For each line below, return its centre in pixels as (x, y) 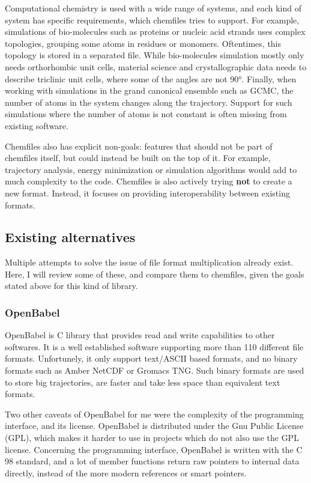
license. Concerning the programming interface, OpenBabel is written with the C (154, 449)
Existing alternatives (70, 237)
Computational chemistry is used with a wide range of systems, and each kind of (153, 8)
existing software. (37, 125)
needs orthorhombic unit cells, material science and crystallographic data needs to (156, 66)
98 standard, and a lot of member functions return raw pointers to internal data (152, 461)
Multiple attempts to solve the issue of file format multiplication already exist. (149, 262)
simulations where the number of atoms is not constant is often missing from (146, 114)
